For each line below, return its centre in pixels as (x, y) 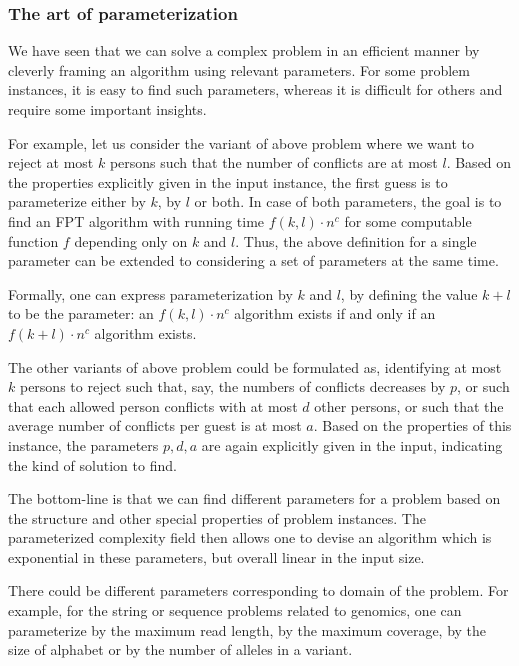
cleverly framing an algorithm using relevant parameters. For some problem (239, 69)
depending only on (131, 240)
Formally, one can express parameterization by (150, 293)
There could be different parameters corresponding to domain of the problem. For (258, 590)
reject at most (51, 162)
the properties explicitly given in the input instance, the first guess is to (228, 181)
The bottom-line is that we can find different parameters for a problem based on (254, 498)
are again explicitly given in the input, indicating (352, 444)
